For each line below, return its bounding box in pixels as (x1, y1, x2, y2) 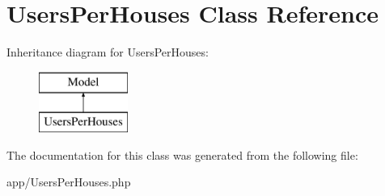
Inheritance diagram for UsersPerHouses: (6, 44, 209, 60)
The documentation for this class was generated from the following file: (6, 146, 358, 163)
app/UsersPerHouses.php (6, 173, 131, 190)
